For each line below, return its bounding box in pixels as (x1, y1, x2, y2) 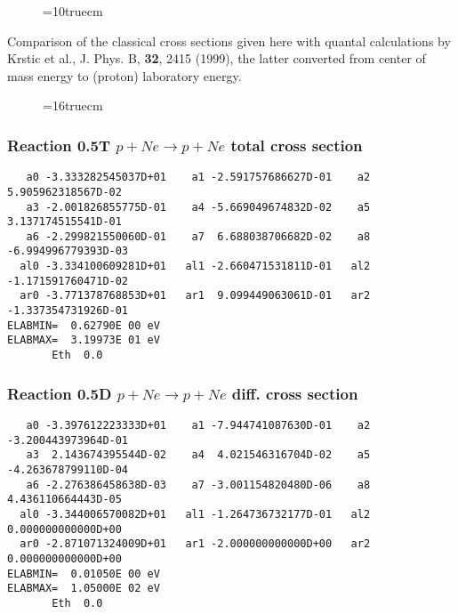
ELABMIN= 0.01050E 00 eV (7, 567, 160, 580)
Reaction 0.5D (7, 382, 112, 404)
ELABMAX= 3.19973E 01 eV (7, 334, 160, 347)
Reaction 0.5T (7, 133, 111, 156)
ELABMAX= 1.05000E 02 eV (7, 582, 160, 595)
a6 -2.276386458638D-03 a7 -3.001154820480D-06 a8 (26, 478, 371, 491)
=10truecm (43, 2, 103, 20)
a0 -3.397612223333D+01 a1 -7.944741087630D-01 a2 (26, 418, 371, 432)
